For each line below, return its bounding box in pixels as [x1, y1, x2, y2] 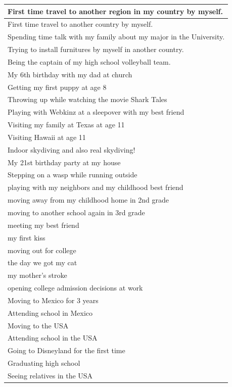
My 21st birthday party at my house [8, 157, 121, 167]
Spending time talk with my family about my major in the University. [8, 31, 225, 42]
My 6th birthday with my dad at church [8, 69, 132, 79]
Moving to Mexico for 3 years [8, 295, 99, 305]
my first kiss [8, 232, 45, 243]
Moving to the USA [8, 320, 69, 330]
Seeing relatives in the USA [8, 370, 93, 380]
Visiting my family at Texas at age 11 [8, 119, 125, 130]
